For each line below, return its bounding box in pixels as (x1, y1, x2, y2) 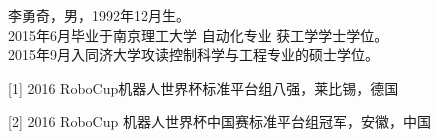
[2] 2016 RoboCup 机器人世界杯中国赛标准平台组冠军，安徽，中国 (8, 111, 431, 132)
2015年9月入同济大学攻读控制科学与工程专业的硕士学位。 (8, 44, 379, 65)
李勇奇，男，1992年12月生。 (8, 5, 190, 25)
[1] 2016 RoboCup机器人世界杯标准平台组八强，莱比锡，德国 (8, 77, 399, 98)
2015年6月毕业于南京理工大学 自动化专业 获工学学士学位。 (8, 24, 389, 45)
